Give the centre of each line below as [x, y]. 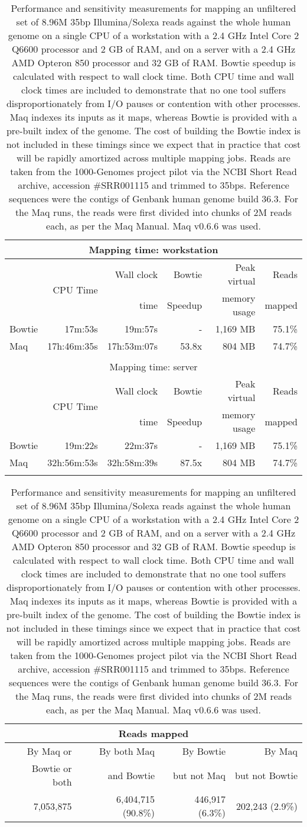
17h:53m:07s [133, 346]
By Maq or [49, 751]
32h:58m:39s [133, 462]
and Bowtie [131, 775]
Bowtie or [52, 768]
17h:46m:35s [73, 346]
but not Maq [199, 775]
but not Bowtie [266, 775]
